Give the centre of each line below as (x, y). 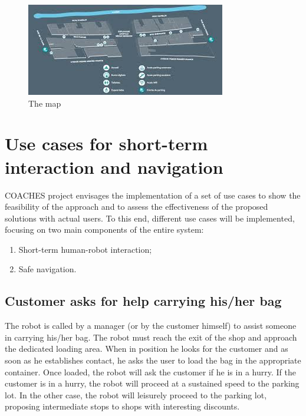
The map (45, 103)
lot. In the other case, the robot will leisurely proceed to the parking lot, (136, 394)
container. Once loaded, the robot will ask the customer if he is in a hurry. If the (150, 372)
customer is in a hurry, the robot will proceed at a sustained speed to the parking (152, 383)
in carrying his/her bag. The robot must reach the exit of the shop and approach (151, 337)
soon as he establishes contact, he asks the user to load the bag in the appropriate (153, 360)
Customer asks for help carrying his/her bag (143, 301)
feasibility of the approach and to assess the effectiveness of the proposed (136, 207)
